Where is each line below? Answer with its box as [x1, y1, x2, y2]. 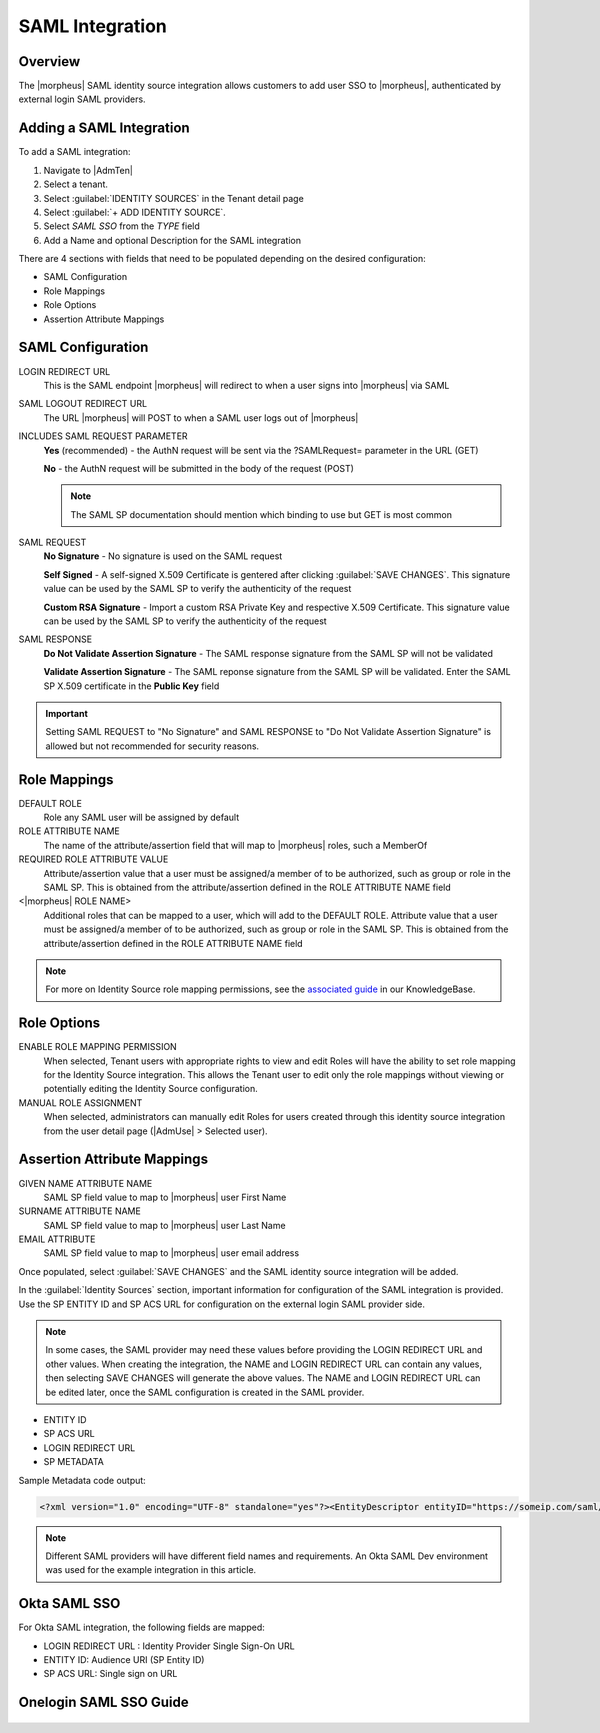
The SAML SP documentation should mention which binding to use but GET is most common [70, 508, 452, 520]
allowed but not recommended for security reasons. [45, 740, 260, 752]
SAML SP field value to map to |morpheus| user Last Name [43, 1219, 286, 1231]
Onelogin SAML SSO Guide [18, 1694, 189, 1711]
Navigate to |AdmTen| [43, 164, 134, 176]
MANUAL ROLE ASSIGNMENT [18, 1096, 143, 1109]
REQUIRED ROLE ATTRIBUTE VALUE [18, 853, 169, 865]
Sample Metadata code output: [18, 1474, 147, 1486]
